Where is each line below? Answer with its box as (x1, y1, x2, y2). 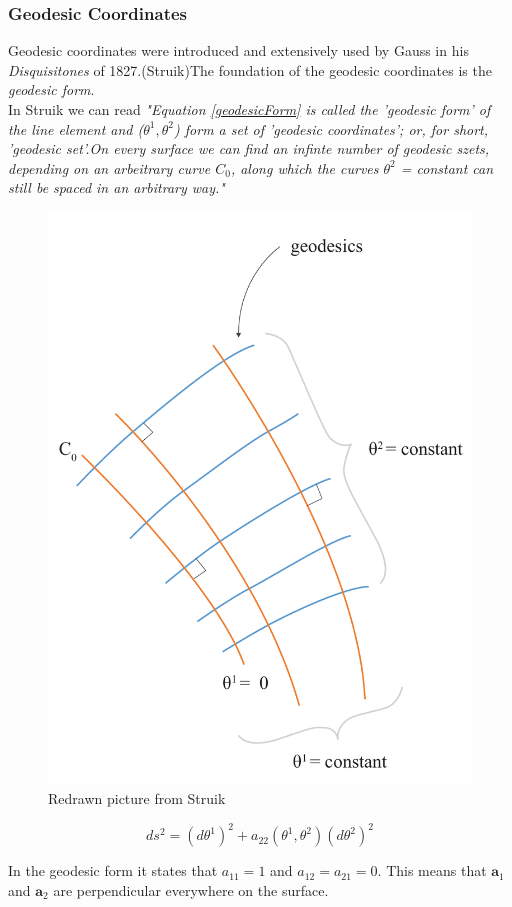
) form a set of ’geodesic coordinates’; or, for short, (174, 118, 489, 139)
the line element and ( (8, 118, 144, 139)
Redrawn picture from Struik (48, 788, 226, 809)
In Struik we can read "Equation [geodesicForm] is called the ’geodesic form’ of (8, 99, 491, 119)
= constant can (400, 157, 494, 178)
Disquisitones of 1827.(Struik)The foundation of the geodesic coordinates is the (8, 59, 492, 80)
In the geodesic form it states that (8, 860, 218, 881)
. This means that (377, 860, 487, 881)
